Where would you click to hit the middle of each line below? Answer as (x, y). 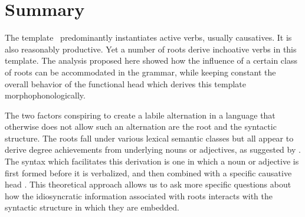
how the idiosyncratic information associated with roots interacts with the (139, 195)
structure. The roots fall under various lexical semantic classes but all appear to (149, 138)
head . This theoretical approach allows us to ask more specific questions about (148, 184)
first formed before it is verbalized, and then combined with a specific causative (148, 172)
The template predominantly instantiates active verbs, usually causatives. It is (148, 37)
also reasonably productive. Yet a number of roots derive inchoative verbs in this (151, 49)
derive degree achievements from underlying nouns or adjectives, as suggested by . (153, 149)
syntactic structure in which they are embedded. (92, 207)
